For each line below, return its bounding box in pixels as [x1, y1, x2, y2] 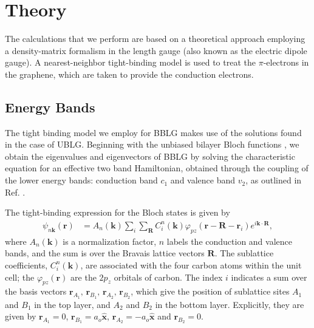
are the [70, 270, 97, 283]
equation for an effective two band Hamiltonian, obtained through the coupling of [5, 162, 309, 174]
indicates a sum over [231, 270, 307, 283]
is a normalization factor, [63, 234, 157, 247]
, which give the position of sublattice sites [131, 285, 290, 298]
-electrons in [263, 56, 309, 69]
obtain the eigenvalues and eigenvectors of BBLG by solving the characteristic [5, 149, 295, 162]
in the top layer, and [34, 298, 111, 310]
